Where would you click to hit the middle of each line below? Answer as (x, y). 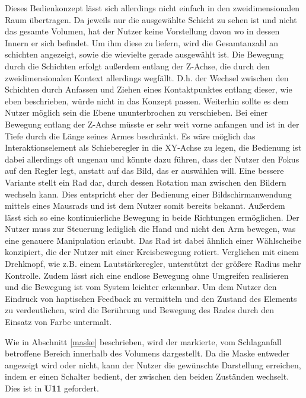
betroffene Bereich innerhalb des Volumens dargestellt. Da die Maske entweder (147, 353)
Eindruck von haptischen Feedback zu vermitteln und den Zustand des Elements (151, 298)
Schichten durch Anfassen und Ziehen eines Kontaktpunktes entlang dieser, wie (149, 89)
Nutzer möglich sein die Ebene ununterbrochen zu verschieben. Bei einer (136, 112)
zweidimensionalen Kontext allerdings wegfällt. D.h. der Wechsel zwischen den (147, 77)
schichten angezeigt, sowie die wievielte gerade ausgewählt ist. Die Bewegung (144, 54)
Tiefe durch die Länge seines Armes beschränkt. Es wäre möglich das (130, 136)
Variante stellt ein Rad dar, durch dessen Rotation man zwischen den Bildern (146, 182)
